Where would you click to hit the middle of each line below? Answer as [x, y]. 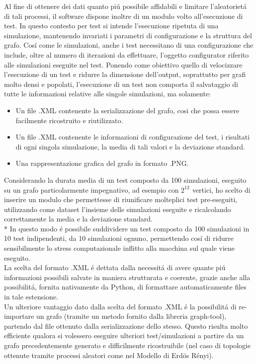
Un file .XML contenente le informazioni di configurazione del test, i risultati [133, 137]
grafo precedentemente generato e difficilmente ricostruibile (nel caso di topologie [128, 345]
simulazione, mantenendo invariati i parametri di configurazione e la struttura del [128, 35]
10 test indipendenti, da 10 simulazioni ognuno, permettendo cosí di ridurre [119, 238]
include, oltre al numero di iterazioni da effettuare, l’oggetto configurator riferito [127, 54]
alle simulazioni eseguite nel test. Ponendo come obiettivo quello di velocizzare [123, 64]
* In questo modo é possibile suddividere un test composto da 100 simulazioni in [127, 228]
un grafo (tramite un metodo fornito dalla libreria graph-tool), [131, 316]
